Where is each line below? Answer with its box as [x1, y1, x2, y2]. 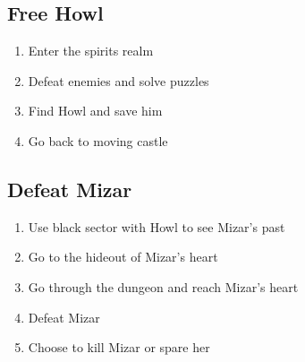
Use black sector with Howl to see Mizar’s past [28, 217, 285, 236]
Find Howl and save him [28, 101, 163, 120]
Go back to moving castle [28, 131, 168, 150]
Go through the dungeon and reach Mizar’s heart [28, 277, 299, 296]
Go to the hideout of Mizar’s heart [28, 247, 218, 266]
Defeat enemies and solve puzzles [28, 71, 209, 90]
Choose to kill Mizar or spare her [28, 338, 210, 357]
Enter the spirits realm [28, 41, 154, 60]
